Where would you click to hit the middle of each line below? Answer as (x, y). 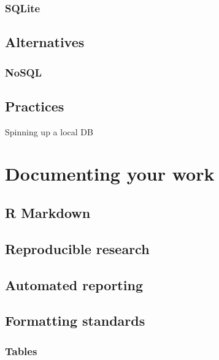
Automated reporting (74, 284)
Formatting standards (75, 321)
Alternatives (45, 42)
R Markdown (48, 213)
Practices (35, 106)
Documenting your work (110, 174)
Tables (21, 351)
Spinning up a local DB (49, 131)
